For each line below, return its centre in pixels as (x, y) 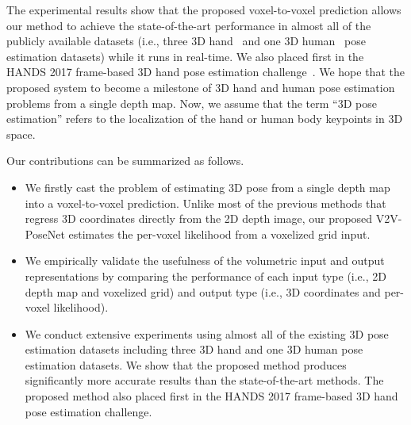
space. (21, 134)
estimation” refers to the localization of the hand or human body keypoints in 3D (205, 119)
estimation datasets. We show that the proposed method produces (186, 364)
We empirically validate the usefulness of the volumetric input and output (205, 260)
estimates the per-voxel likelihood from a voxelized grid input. (219, 234)
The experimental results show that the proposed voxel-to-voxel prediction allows (204, 10)
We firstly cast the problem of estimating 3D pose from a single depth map (207, 187)
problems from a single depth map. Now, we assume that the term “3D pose (192, 103)
